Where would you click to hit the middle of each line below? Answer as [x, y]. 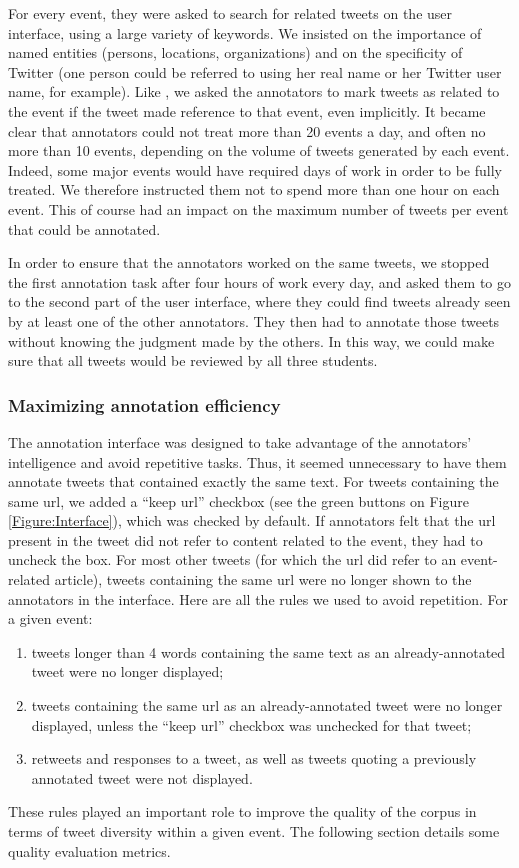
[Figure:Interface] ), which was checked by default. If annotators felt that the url [252, 520]
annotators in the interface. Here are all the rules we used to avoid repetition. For [258, 598]
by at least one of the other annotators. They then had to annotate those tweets [254, 320]
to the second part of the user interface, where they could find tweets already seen [259, 301]
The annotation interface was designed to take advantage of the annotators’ [240, 441]
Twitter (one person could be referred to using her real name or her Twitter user [255, 71]
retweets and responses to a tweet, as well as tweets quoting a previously [254, 758]
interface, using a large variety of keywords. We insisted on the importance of [245, 32]
